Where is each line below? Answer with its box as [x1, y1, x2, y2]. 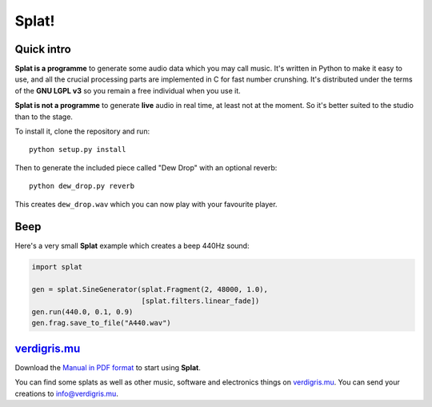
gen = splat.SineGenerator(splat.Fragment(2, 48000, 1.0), [31, 285, 268, 294]
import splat [31, 262, 83, 272]
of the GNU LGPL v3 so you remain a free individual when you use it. [14, 86, 242, 95]
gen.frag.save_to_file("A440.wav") [31, 318, 171, 328]
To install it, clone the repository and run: [14, 126, 150, 136]
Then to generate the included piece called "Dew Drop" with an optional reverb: [14, 162, 278, 172]
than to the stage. [14, 112, 74, 122]
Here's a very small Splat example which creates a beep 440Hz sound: [14, 241, 250, 251]
